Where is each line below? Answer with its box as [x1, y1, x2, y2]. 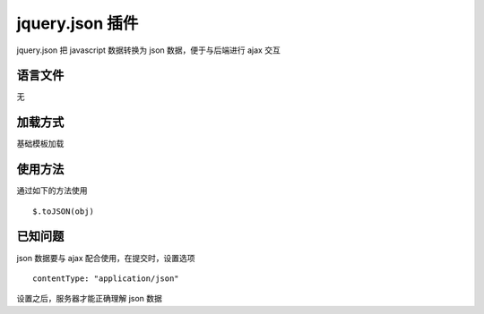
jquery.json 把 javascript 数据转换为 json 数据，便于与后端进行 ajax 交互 [16, 45, 281, 55]
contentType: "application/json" [32, 273, 179, 284]
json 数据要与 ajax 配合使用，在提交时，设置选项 [16, 252, 196, 263]
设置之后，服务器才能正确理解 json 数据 [16, 293, 163, 304]
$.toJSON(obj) [32, 206, 94, 216]
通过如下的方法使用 [16, 185, 88, 196]
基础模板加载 [16, 139, 65, 149]
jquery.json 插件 [16, 13, 139, 33]
